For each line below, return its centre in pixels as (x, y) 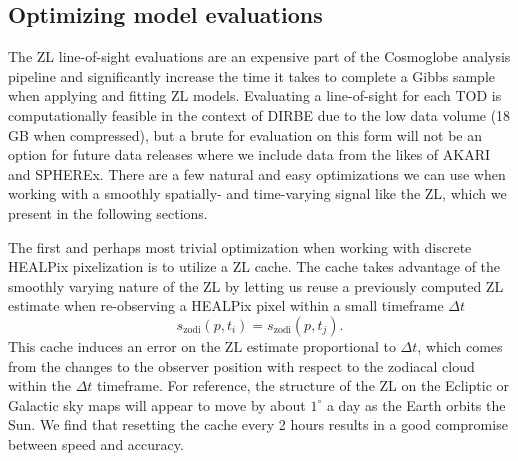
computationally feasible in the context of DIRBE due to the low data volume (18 (259, 114)
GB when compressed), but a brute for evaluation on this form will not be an (245, 134)
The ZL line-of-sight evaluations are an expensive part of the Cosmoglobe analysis (259, 56)
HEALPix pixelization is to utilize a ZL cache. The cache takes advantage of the (254, 266)
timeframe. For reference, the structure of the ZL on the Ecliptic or (303, 385)
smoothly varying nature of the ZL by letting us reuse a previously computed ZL (256, 285)
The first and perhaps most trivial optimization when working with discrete (240, 246)
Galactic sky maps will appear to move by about (157, 404)
